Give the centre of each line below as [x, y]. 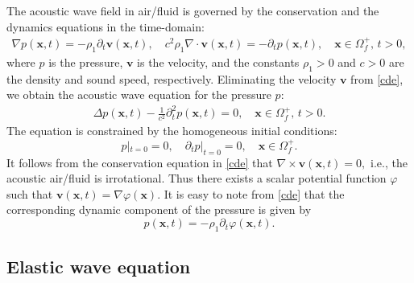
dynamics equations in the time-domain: [106, 26]
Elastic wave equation [99, 267]
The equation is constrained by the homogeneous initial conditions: [172, 131]
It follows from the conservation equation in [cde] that [140, 162]
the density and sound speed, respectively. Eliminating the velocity [172, 78]
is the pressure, [86, 62]
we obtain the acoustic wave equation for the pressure [139, 94]
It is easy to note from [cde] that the [254, 193]
